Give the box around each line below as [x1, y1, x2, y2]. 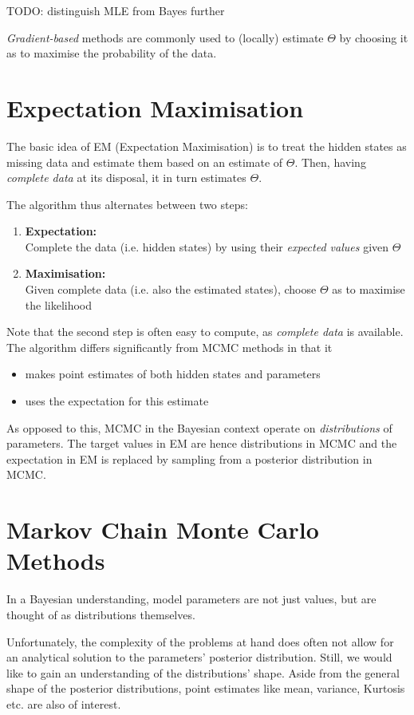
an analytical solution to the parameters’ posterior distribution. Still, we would [6, 649, 392, 666]
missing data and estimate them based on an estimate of [6, 153, 283, 170]
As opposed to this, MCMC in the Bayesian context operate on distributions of [6, 419, 392, 436]
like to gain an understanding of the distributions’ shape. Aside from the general [6, 664, 400, 681]
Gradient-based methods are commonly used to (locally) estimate [6, 29, 324, 45]
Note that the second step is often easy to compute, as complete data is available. [6, 323, 404, 340]
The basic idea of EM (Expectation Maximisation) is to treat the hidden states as [6, 137, 407, 154]
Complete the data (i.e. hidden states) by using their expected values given [25, 238, 389, 255]
